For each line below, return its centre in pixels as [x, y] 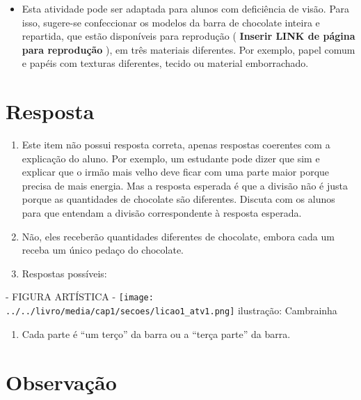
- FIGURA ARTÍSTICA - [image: [80, 297]
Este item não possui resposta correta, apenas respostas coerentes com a [176, 145]
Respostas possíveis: [64, 273]
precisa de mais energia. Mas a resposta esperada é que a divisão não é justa [185, 185]
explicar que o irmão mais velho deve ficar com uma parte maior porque [176, 172]
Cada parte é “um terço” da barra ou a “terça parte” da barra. [156, 333]
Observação [61, 382]
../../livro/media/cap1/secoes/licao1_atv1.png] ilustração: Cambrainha [171, 310]
